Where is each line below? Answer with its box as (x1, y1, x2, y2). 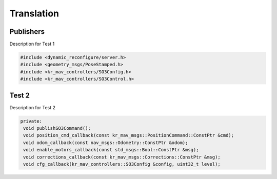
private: (20, 118, 43, 124)
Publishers (9, 27, 45, 36)
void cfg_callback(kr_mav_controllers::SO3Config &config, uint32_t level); (23, 162, 221, 167)
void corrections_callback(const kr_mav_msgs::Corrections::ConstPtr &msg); (23, 154, 221, 160)
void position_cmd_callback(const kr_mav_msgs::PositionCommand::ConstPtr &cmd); (23, 132, 234, 138)
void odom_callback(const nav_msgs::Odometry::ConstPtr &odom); (23, 140, 188, 146)
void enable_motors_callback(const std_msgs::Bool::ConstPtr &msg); (23, 147, 199, 153)
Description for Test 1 (9, 41, 55, 47)
